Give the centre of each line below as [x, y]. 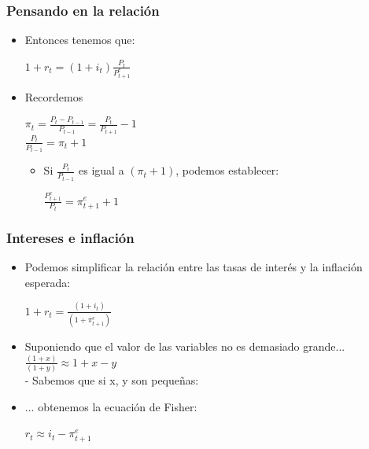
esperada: [48, 282]
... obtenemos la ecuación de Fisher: [111, 406]
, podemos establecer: [227, 170]
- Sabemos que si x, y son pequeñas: [112, 380]
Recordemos [54, 96]
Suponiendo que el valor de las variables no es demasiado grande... [185, 346]
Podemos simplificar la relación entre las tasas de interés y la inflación [194, 267]
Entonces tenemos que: [80, 40]
